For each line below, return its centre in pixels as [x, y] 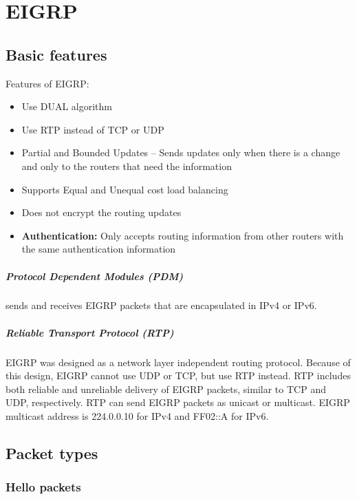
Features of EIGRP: [47, 83]
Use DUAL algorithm [67, 106]
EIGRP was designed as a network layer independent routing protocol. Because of [178, 362]
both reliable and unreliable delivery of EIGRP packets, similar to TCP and [166, 389]
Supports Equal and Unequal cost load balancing [125, 189]
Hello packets [43, 487]
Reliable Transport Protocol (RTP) [90, 332]
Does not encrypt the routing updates [101, 212]
